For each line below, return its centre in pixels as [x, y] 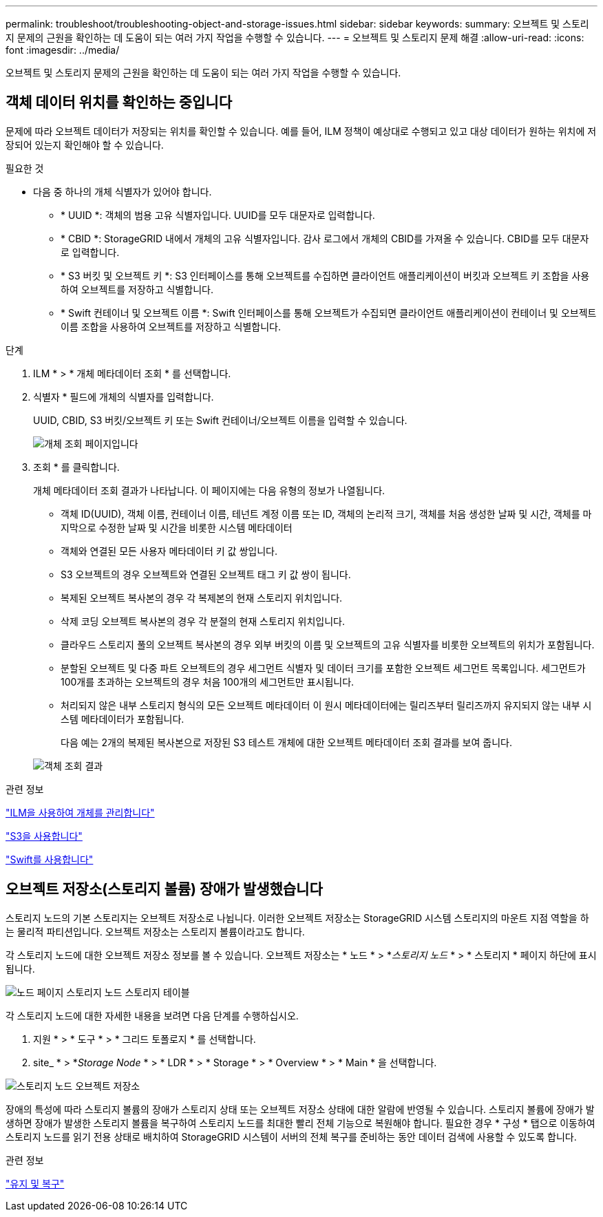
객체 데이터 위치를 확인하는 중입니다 [119, 103]
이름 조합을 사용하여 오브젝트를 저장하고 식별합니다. [171, 326]
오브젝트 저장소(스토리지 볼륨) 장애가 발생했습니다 [164, 889]
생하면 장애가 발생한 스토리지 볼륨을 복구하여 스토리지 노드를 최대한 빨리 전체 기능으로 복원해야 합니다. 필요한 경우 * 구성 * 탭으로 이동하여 [300, 1123]
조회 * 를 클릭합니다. [76, 467]
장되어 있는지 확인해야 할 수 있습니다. [85, 145]
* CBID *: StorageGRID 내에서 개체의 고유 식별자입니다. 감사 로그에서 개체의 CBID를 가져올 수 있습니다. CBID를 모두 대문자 [325, 238]
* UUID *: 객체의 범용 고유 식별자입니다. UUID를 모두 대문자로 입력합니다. [218, 215]
